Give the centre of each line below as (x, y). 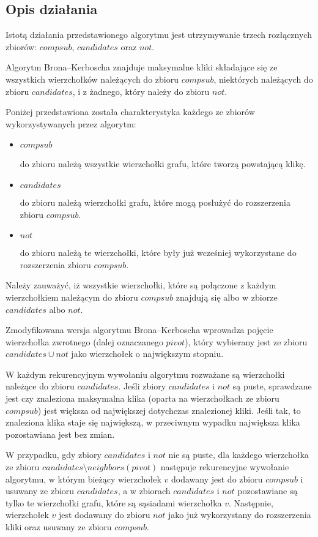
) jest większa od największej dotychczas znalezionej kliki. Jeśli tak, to (169, 410)
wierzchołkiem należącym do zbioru (72, 297)
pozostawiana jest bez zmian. (60, 434)
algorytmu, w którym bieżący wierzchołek (83, 479)
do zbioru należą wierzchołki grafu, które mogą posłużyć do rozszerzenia (155, 202)
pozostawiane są (268, 491)
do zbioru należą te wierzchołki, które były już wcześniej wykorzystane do (158, 253)
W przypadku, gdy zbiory (54, 455)
